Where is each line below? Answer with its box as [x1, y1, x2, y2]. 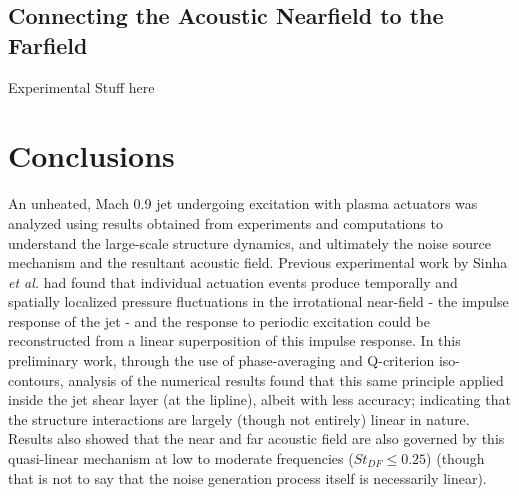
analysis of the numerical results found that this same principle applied [68, 369, 504, 390]
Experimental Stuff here [8, 76, 155, 97]
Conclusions [8, 135, 175, 176]
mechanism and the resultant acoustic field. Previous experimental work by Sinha [8, 252, 508, 273]
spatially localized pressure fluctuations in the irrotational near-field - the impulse [8, 291, 509, 312]
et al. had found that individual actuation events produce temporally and [8, 271, 458, 292]
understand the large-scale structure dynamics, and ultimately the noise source [8, 232, 491, 253]
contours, [8, 369, 64, 390]
